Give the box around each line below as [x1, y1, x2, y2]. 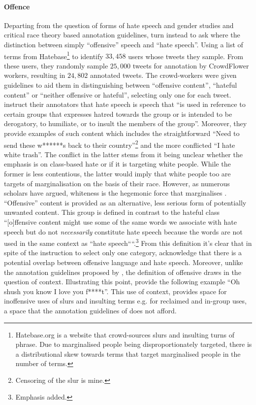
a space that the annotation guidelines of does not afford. [4, 305, 177, 315]
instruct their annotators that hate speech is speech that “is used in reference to [4, 99, 246, 109]
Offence [4, 1, 30, 11]
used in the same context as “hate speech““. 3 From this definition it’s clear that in [4, 236, 252, 248]
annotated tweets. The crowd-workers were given [90, 70, 237, 80]
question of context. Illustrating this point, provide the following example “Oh [4, 276, 240, 287]
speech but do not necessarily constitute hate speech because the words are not [4, 226, 243, 236]
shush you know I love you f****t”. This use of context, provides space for [4, 286, 227, 296]
